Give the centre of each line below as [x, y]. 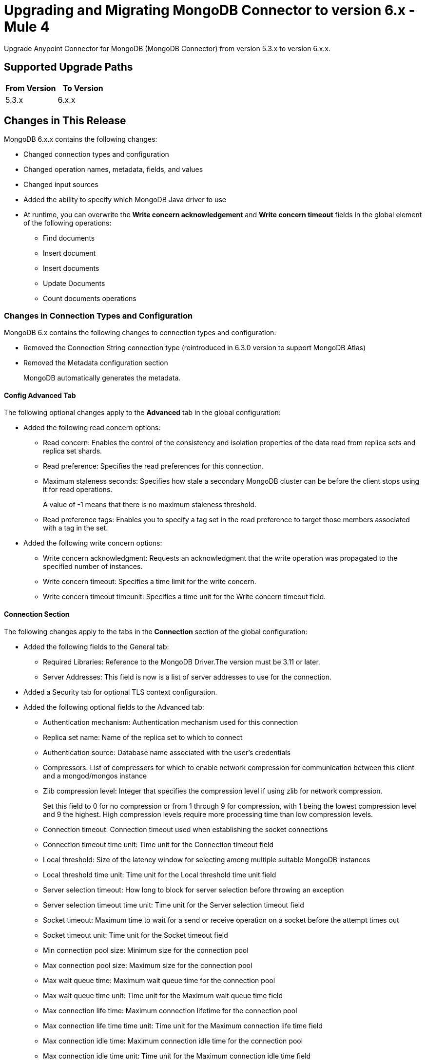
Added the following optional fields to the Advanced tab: [114, 707]
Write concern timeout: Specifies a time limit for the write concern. [150, 582]
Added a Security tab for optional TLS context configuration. [120, 692]
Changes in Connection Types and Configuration [98, 315]
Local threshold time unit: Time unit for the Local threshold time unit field [160, 874]
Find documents [69, 238]
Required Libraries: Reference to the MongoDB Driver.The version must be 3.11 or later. [182, 662]
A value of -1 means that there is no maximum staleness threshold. [150, 505]
